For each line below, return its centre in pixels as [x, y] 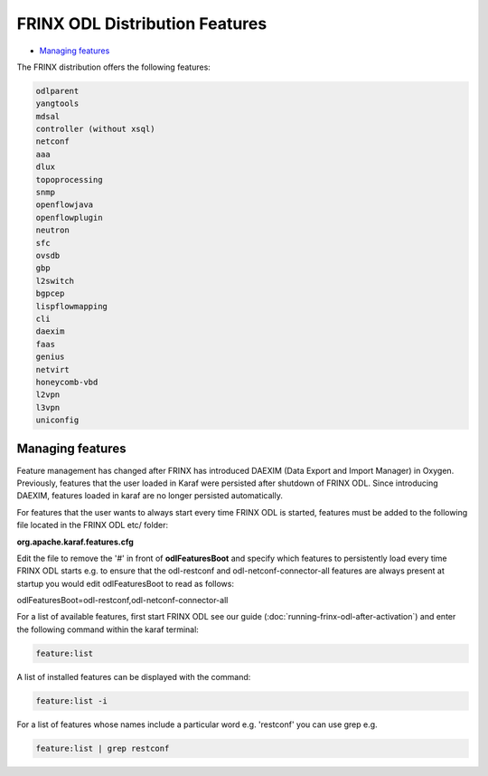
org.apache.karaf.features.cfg [75, 542]
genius [50, 357]
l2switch [55, 281]
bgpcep [50, 293]
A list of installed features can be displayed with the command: [134, 677]
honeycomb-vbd [67, 382]
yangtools [57, 104]
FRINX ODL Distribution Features [142, 24]
